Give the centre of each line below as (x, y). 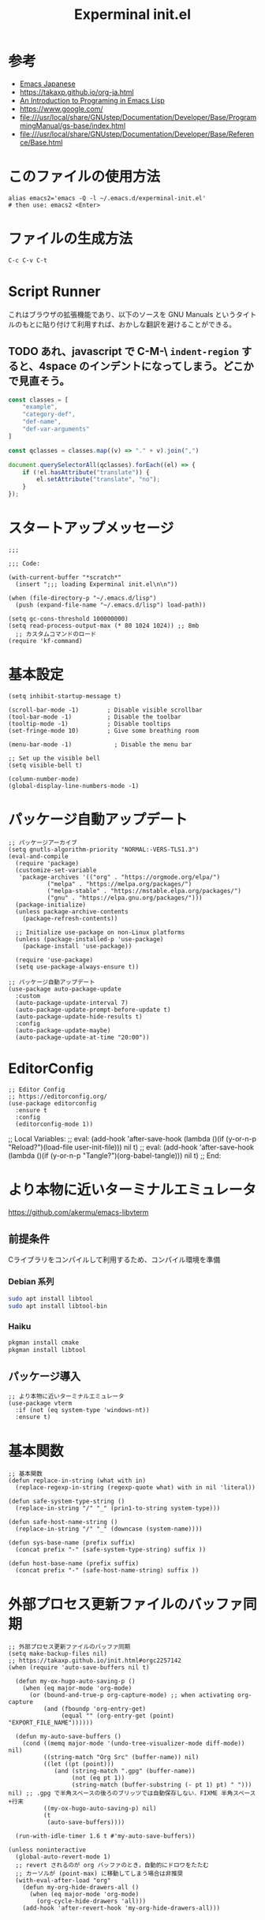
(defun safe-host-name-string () (63, 1522)
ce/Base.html (41, 142)
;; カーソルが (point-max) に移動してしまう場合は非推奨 (99, 1874)
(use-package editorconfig (52, 1103)
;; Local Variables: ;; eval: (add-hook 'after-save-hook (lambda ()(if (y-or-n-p (132, 1138)
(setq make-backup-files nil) (58, 1654)
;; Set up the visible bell (54, 758)
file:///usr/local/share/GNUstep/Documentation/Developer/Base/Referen (137, 134)
